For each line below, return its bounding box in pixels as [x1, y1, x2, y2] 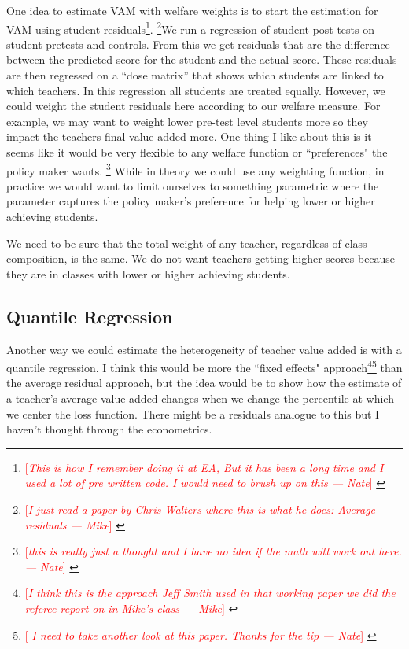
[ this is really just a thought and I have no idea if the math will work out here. [24, 543, 402, 559]
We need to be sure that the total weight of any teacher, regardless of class [6, 234, 367, 251]
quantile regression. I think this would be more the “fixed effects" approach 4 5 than [6, 357, 403, 375]
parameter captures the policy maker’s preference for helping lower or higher [6, 193, 375, 209]
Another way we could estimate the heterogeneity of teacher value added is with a [6, 341, 402, 357]
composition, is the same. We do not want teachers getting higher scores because [6, 250, 396, 267]
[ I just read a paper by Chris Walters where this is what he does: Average [24, 501, 376, 518]
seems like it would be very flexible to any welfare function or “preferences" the [6, 144, 388, 160]
